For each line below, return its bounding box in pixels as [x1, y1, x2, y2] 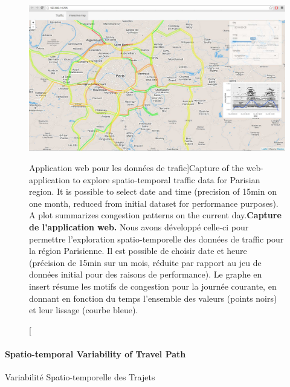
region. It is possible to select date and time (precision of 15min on [29, 185, 277, 198]
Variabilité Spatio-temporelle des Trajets [5, 371, 155, 383]
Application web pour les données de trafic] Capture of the [29, 161, 243, 174]
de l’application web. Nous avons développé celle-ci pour [29, 220, 249, 233]
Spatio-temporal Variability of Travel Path [5, 347, 186, 360]
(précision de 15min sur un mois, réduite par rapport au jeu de [29, 256, 262, 268]
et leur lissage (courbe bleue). [29, 304, 138, 316]
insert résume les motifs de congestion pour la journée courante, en [29, 279, 277, 292]
